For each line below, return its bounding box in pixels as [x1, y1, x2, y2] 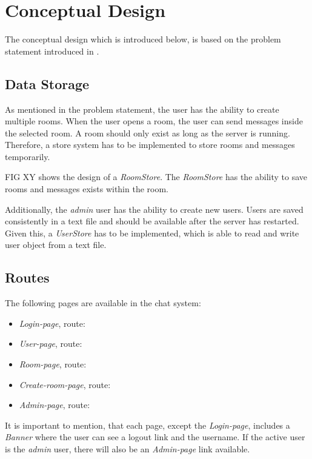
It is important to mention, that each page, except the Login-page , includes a [5, 418, 290, 431]
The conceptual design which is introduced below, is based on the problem [5, 33, 281, 45]
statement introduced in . [5, 44, 99, 57]
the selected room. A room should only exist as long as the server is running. [5, 126, 290, 139]
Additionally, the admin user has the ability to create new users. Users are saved [5, 203, 304, 215]
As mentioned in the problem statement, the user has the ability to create [5, 102, 279, 115]
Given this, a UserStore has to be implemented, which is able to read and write [5, 226, 299, 239]
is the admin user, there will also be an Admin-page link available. [5, 443, 250, 455]
